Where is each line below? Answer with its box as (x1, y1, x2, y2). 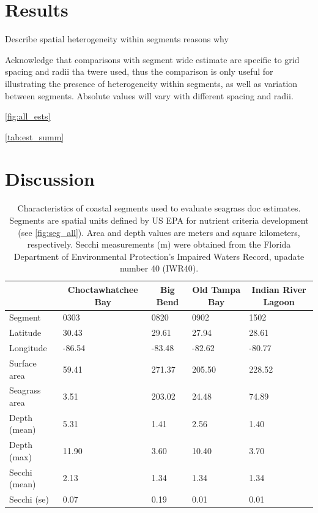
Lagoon (263, 295, 295, 308)
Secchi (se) (9, 493, 50, 506)
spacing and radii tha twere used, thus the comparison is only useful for (5, 65, 273, 78)
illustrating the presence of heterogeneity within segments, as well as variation (5, 77, 298, 89)
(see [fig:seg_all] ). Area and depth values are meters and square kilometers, (18, 226, 300, 238)
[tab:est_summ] (5, 130, 64, 143)
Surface (9, 356, 37, 369)
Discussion (5, 166, 95, 191)
